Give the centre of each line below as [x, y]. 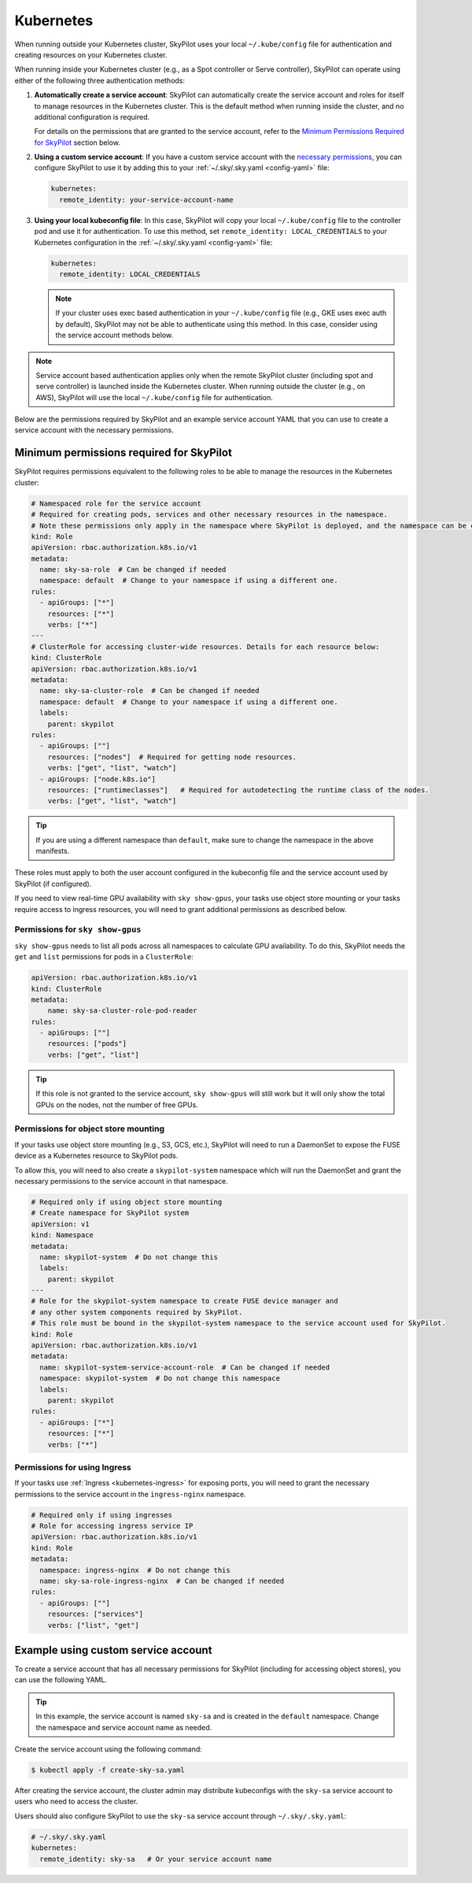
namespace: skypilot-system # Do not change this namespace [160, 1379]
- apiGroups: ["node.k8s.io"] [98, 779]
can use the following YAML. [61, 1680]
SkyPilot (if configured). [53, 884]
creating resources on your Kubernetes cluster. [91, 54]
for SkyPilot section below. [77, 143]
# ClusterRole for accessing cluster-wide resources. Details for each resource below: [205, 647]
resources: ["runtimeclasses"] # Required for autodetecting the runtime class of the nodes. [238, 790]
